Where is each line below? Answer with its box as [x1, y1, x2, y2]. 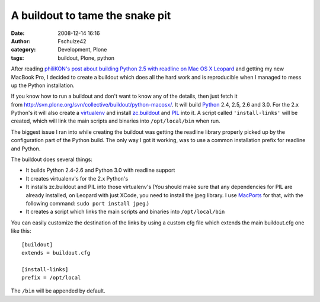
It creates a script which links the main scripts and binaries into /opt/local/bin [25, 208, 225, 216]
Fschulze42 [57, 37, 87, 44]
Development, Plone [57, 46, 107, 53]
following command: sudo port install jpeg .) [25, 200, 149, 207]
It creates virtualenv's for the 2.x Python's [25, 175, 129, 182]
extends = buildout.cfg [21, 249, 91, 256]
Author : [11, 37, 31, 44]
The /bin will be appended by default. [11, 287, 106, 294]
